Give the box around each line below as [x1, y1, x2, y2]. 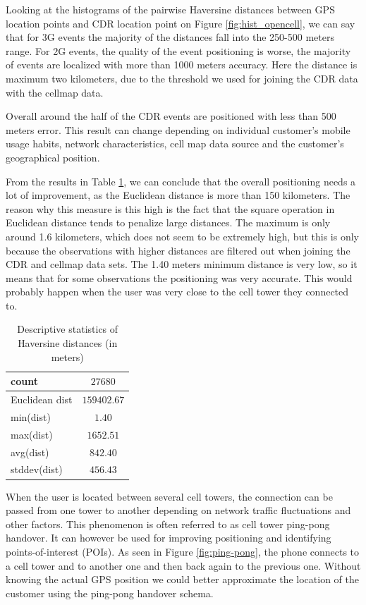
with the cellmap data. [6, 85, 104, 99]
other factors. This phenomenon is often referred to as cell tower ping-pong [6, 516, 330, 531]
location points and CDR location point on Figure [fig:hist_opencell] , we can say [6, 16, 355, 30]
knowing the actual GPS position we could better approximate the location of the [6, 572, 359, 587]
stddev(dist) [11, 462, 63, 477]
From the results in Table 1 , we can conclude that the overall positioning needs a [6, 173, 356, 188]
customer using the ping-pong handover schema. [6, 585, 214, 600]
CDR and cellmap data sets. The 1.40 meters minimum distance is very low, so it [6, 257, 358, 271]
